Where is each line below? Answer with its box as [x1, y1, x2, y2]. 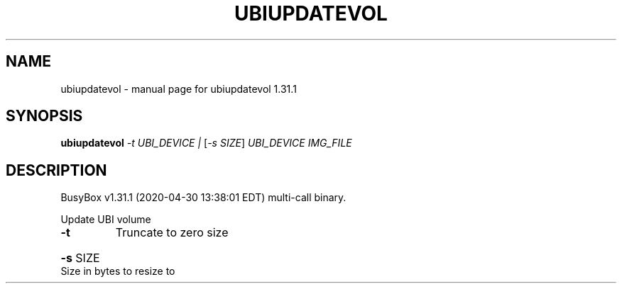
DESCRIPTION [6, 161, 107, 179]
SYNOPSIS [6, 107, 83, 125]
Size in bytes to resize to [60, 265, 175, 278]
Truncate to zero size [115, 225, 229, 240]
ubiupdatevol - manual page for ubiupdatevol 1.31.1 [60, 82, 297, 95]
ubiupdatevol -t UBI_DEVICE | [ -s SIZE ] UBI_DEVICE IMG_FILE [60, 137, 352, 149]
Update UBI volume [60, 213, 151, 226]
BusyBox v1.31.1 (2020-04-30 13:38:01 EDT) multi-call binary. [60, 191, 347, 204]
